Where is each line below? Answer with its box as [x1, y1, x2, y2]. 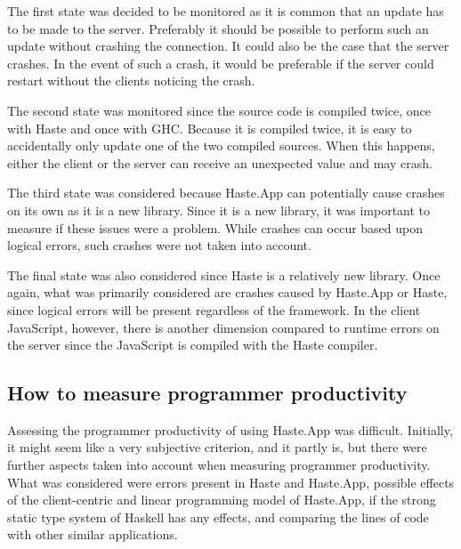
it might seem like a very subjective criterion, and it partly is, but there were [7, 438, 427, 456]
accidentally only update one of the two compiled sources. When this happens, [7, 136, 435, 155]
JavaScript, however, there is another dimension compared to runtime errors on [7, 318, 440, 336]
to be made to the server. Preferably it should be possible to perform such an [7, 19, 429, 37]
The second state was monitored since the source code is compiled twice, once [7, 101, 432, 119]
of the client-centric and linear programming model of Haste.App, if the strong [7, 490, 436, 509]
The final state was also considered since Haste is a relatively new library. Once [7, 265, 441, 284]
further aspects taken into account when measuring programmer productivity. [7, 456, 431, 474]
